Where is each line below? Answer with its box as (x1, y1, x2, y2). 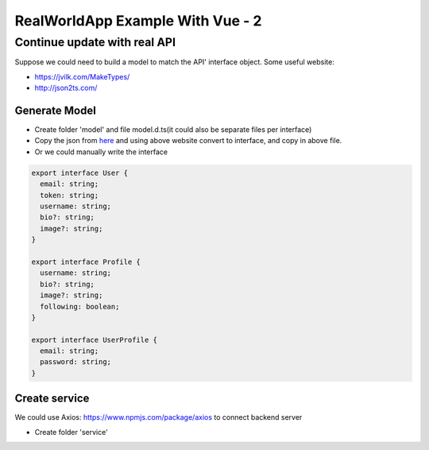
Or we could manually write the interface (34, 147, 168, 157)
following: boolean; (40, 302, 120, 311)
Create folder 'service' (34, 427, 109, 436)
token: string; (40, 191, 99, 200)
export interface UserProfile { (31, 335, 158, 344)
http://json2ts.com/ (34, 83, 98, 93)
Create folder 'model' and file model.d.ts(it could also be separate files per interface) (34, 125, 312, 134)
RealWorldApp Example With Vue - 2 (14, 12, 262, 29)
